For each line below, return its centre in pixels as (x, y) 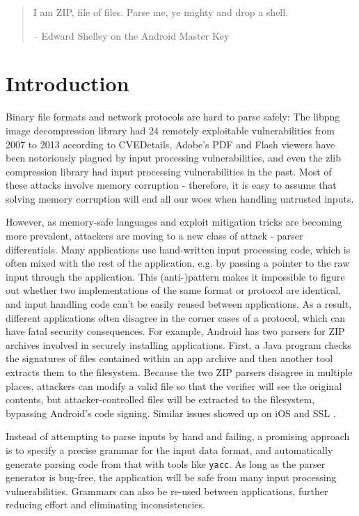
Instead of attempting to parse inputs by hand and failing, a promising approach (178, 436)
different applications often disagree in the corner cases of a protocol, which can (176, 317)
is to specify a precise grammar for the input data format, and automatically (169, 449)
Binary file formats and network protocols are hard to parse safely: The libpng (173, 117)
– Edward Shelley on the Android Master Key (131, 35)
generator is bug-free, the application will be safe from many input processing (171, 477)
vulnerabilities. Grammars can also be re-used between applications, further (167, 491)
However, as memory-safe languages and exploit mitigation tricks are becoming (174, 222)
